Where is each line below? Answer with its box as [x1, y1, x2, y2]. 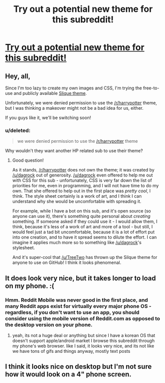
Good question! [12, 157, 44, 164]
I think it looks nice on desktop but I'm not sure [5, 362, 152, 371]
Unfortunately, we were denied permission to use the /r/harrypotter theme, [5, 100, 157, 106]
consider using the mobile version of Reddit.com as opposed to [5, 315, 161, 322]
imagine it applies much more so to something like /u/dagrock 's [12, 240, 142, 246]
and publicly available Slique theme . [13, 90, 87, 96]
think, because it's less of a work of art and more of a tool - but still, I [12, 224, 153, 230]
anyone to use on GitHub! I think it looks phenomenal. [12, 259, 122, 265]
